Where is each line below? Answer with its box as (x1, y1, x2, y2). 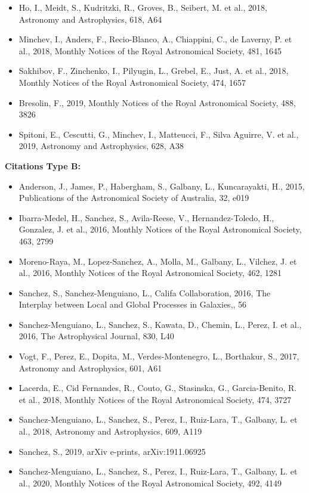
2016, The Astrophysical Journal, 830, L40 (18, 330, 174, 342)
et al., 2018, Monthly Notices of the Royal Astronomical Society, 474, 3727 (18, 393, 292, 405)
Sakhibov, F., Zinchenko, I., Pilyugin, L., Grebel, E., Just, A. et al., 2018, (18, 64, 289, 77)
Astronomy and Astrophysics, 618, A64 (18, 13, 162, 25)
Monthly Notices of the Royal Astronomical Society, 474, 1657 (18, 76, 246, 88)
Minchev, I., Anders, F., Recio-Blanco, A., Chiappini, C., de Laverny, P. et (18, 33, 292, 45)
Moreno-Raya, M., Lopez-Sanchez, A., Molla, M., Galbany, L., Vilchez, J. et (18, 255, 297, 267)
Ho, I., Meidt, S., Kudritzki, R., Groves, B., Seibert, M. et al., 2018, (18, 1, 267, 13)
